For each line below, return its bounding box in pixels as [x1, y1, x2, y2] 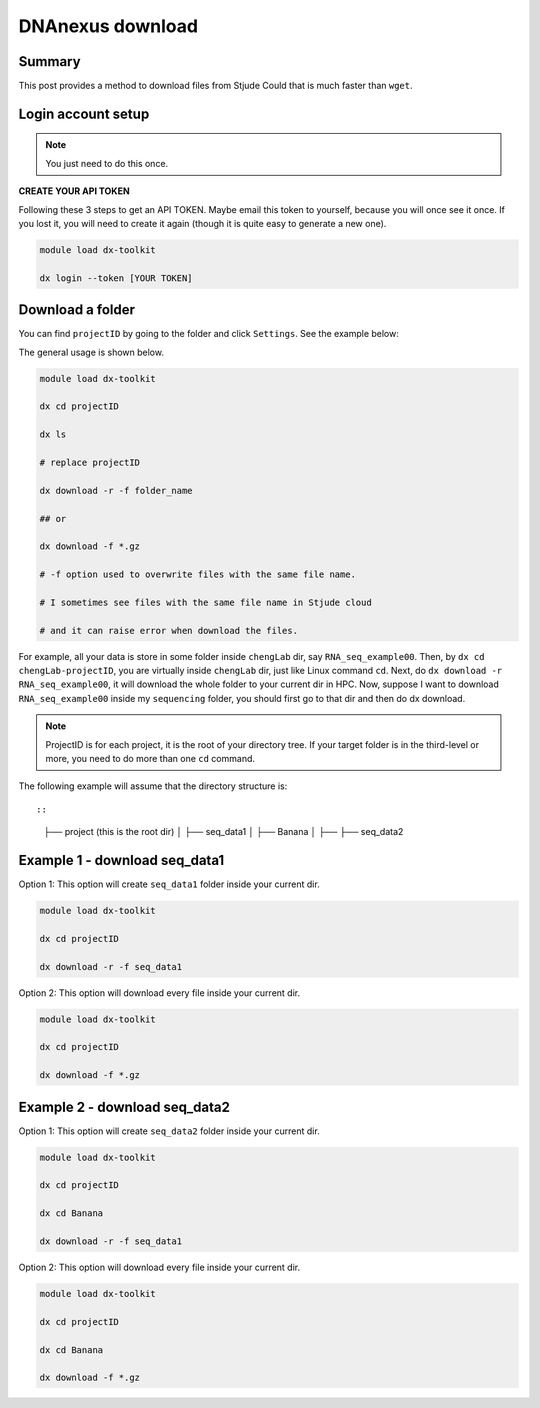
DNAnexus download [18, 15, 199, 37]
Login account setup [18, 105, 150, 122]
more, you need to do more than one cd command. [45, 753, 255, 765]
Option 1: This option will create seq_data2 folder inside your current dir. [18, 1125, 320, 1137]
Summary [18, 53, 81, 70]
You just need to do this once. [45, 157, 169, 169]
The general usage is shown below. [18, 346, 165, 358]
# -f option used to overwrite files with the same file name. [39, 569, 357, 580]
